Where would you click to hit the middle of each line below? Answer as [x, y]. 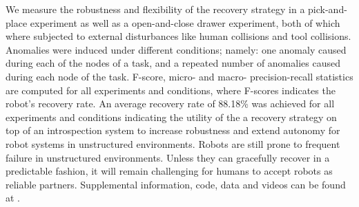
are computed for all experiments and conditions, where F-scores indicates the [171, 90]
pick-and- [328, 9]
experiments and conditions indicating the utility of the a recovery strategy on [171, 117]
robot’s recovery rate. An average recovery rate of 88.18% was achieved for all [170, 103]
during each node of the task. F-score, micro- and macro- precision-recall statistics [179, 76]
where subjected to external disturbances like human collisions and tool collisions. [178, 36]
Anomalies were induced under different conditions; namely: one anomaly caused [176, 49]
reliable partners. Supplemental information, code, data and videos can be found [176, 184]
